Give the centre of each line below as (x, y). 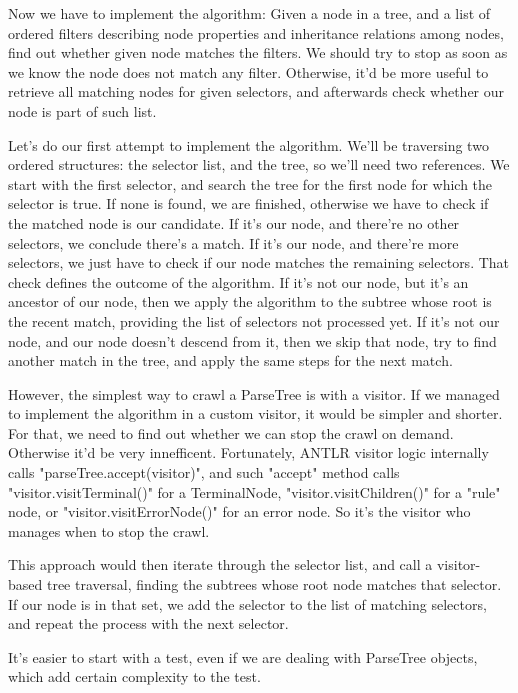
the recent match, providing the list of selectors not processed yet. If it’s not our (254, 320)
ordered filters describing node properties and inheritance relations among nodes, (256, 32)
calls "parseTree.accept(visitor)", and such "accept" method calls (204, 472)
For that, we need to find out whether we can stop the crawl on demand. (231, 432)
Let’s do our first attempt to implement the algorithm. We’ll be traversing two (248, 144)
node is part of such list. (82, 110)
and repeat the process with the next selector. (148, 623)
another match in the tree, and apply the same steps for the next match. (230, 360)
